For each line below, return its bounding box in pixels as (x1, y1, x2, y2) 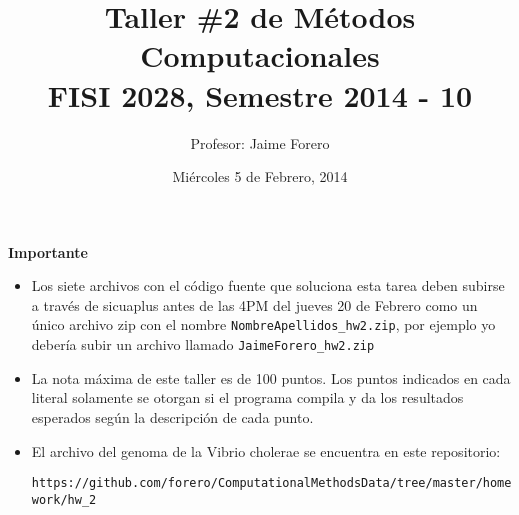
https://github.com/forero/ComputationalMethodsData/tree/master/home (31, 476, 512, 491)
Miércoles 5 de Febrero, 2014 (172, 166, 348, 187)
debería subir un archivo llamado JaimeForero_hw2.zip (31, 334, 375, 355)
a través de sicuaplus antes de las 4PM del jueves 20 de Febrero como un (31, 294, 478, 315)
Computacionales (140, 35, 380, 76)
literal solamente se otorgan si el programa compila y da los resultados (31, 387, 464, 408)
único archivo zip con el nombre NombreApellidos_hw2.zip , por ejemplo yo (31, 314, 496, 335)
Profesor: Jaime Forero (190, 132, 330, 153)
